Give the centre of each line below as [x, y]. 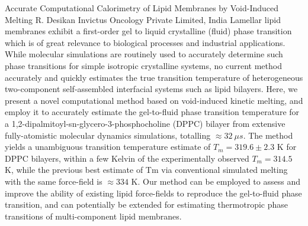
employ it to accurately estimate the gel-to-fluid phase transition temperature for [152, 112]
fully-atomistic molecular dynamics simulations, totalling [108, 135]
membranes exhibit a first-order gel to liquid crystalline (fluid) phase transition [148, 31]
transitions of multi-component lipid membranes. [93, 216]
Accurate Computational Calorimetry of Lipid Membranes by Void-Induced [142, 8]
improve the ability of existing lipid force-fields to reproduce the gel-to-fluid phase [153, 193]
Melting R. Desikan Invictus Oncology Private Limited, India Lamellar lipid [143, 19]
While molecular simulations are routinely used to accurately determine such [144, 54]
